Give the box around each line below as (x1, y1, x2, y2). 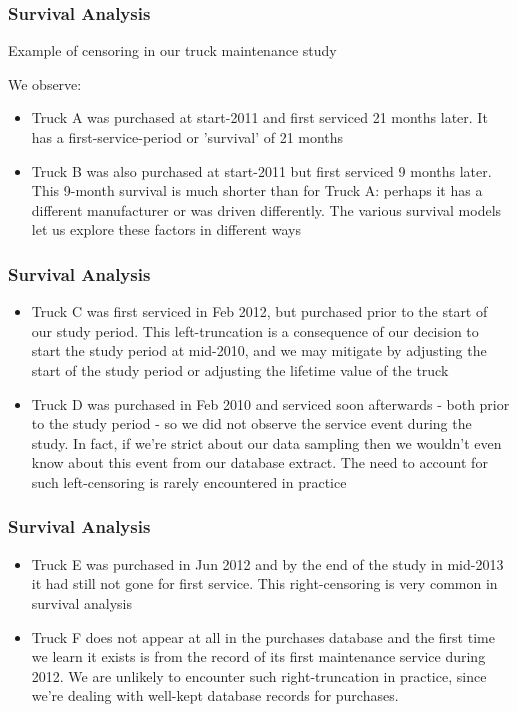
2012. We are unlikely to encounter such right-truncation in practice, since (31, 665, 487, 686)
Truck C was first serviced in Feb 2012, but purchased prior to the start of (31, 301, 488, 322)
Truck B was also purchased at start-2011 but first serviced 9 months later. (31, 160, 492, 181)
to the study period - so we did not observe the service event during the (31, 413, 472, 434)
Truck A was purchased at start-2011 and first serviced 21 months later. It (31, 107, 488, 128)
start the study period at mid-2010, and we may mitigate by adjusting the (31, 340, 487, 361)
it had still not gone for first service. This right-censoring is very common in (31, 573, 498, 594)
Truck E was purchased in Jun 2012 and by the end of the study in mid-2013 (31, 553, 504, 574)
